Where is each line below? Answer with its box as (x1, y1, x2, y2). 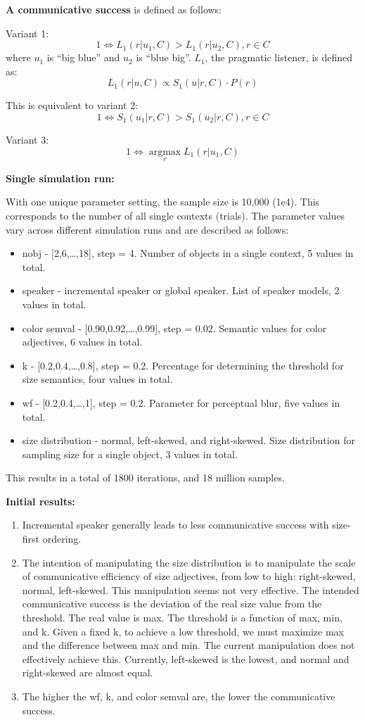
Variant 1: (6, 25, 49, 40)
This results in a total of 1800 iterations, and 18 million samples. (6, 470, 285, 485)
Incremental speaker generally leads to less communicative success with (22, 517, 329, 532)
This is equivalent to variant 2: (6, 98, 139, 113)
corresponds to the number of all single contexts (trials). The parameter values (6, 208, 345, 222)
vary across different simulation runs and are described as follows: (6, 222, 289, 236)
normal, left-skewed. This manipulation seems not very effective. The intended (22, 582, 359, 597)
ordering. (42, 531, 82, 546)
